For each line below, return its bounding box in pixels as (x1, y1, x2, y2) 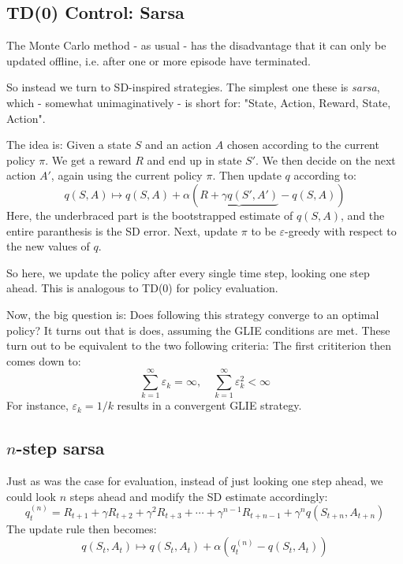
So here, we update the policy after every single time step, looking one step (6, 264, 370, 280)
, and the (340, 206, 385, 223)
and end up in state (147, 151, 242, 168)
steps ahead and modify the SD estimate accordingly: (69, 488, 328, 504)
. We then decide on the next (256, 151, 396, 168)
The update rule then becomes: (6, 520, 157, 536)
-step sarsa (16, 436, 105, 460)
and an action (145, 136, 212, 153)
